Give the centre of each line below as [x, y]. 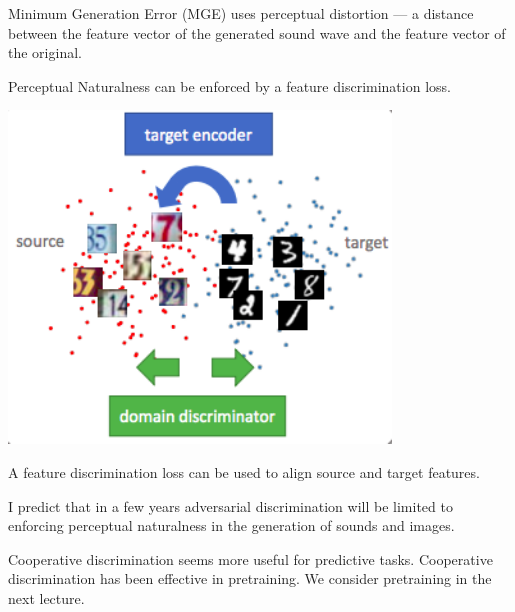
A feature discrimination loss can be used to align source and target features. [244, 472]
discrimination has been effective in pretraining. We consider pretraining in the [250, 578]
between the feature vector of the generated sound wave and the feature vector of [257, 32]
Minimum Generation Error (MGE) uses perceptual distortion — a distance [241, 13]
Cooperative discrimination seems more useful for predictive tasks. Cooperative [250, 558]
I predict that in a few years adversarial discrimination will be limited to [230, 505]
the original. [45, 52]
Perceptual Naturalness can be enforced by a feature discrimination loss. [229, 85]
